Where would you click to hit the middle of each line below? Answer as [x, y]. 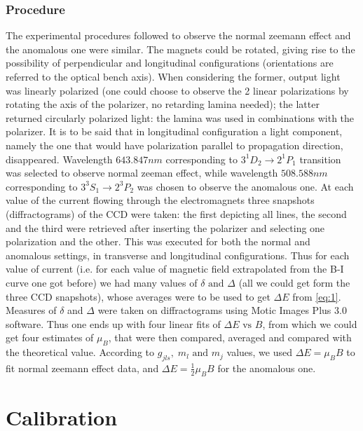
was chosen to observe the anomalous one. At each [245, 186]
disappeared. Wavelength [59, 159]
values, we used [260, 352]
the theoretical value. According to [80, 352]
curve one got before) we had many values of [102, 282]
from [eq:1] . [317, 296]
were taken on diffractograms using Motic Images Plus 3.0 [222, 310]
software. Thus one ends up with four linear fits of [113, 323]
